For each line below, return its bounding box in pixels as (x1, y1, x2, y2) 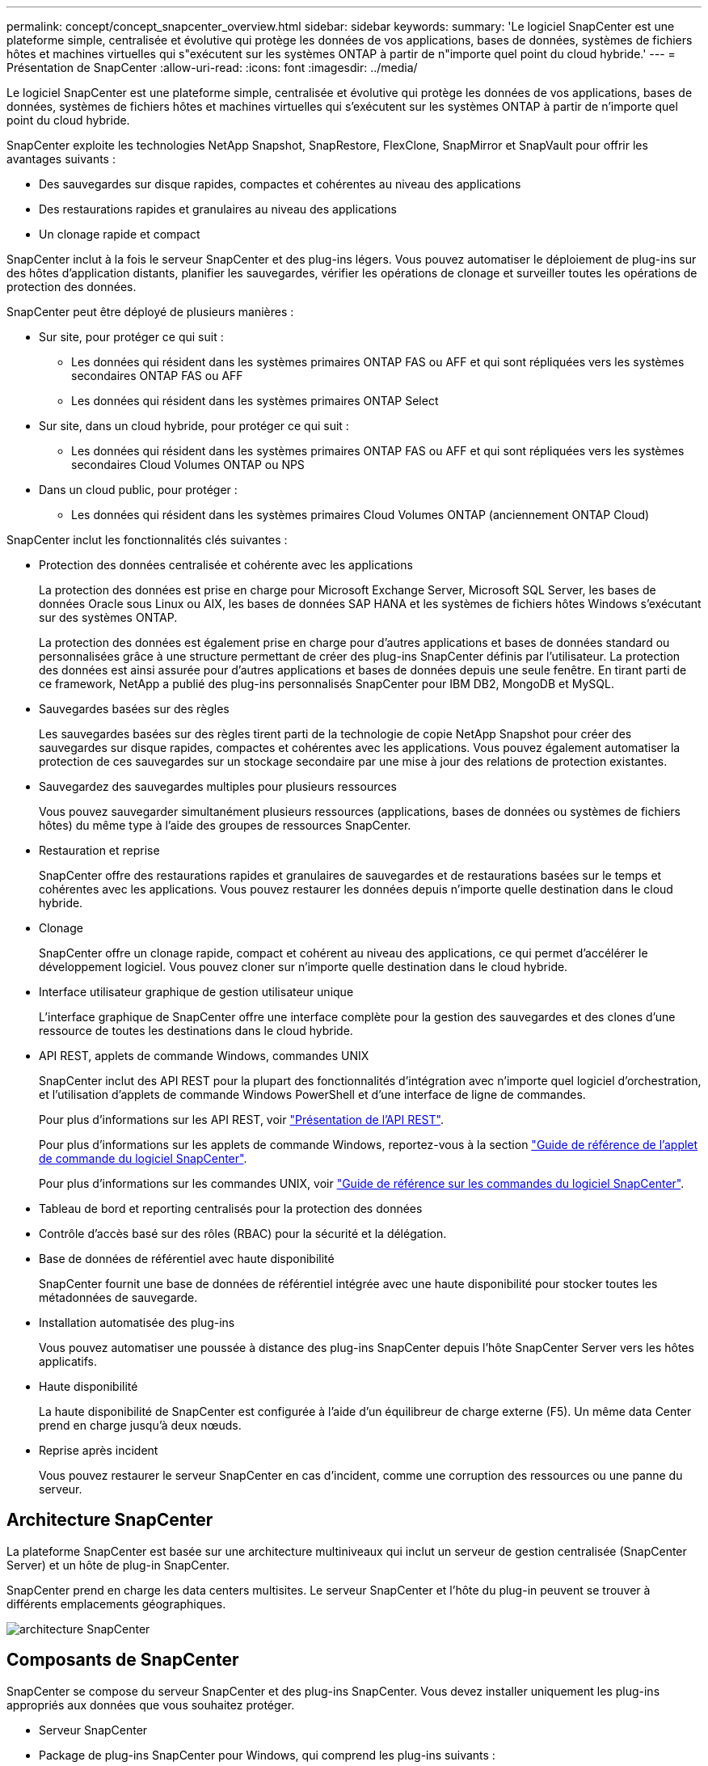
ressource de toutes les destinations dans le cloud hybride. (39, 1024, 353, 1037)
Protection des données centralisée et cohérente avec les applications (39, 558, 413, 572)
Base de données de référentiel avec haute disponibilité (39, 1252, 335, 1265)
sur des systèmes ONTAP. (39, 610, 178, 624)
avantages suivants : (6, 152, 116, 166)
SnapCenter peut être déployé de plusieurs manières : (6, 305, 294, 319)
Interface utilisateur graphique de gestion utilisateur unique (39, 985, 354, 999)
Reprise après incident (39, 1443, 158, 1457)
